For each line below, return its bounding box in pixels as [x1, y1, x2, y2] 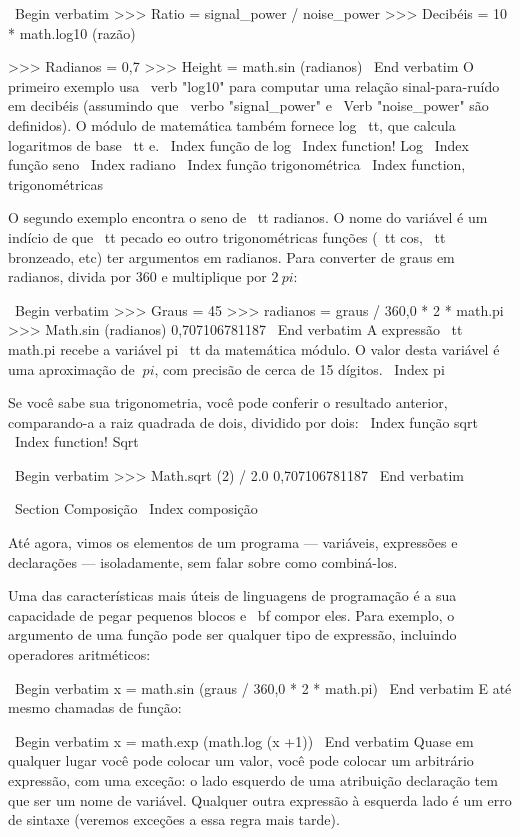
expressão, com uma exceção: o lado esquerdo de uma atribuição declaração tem [8, 770, 498, 790]
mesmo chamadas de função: [8, 697, 182, 718]
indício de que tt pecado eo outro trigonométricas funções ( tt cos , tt [8, 226, 446, 247]
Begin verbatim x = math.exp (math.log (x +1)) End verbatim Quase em [14, 730, 474, 751]
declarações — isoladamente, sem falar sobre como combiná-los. [8, 551, 398, 572]
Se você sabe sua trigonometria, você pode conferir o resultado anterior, [8, 392, 448, 413]
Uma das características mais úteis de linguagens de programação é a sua [8, 585, 457, 606]
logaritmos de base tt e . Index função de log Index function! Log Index [8, 134, 469, 155]
